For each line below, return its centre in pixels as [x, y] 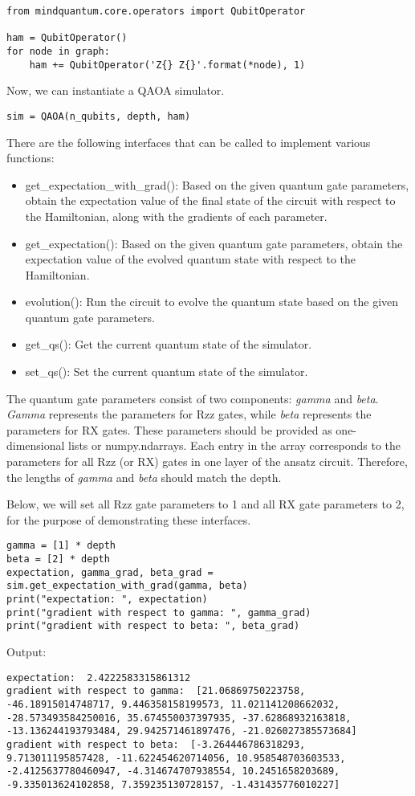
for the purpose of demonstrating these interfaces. [129, 519]
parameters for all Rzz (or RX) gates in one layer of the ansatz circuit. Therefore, [207, 461]
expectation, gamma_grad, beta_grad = [110, 572]
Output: [26, 651]
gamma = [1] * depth [61, 546]
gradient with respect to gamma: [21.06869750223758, [156, 691]
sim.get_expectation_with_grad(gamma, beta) [127, 586]
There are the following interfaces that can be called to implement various [189, 142]
